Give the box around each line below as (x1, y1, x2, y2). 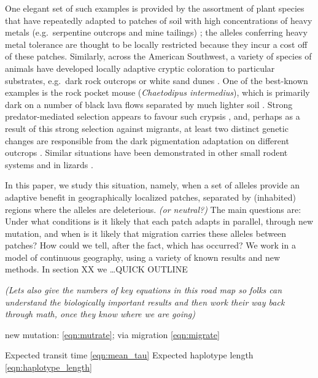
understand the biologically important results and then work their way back (5, 295, 285, 308)
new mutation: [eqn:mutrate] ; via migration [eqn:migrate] (5, 328, 220, 341)
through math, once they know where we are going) (5, 307, 196, 320)
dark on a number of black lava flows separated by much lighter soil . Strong (5, 98, 293, 110)
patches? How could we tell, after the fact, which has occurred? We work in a (5, 239, 296, 252)
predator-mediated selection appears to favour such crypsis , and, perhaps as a (5, 110, 300, 123)
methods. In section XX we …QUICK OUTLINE (5, 263, 188, 276)
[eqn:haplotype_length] (5, 361, 92, 374)
